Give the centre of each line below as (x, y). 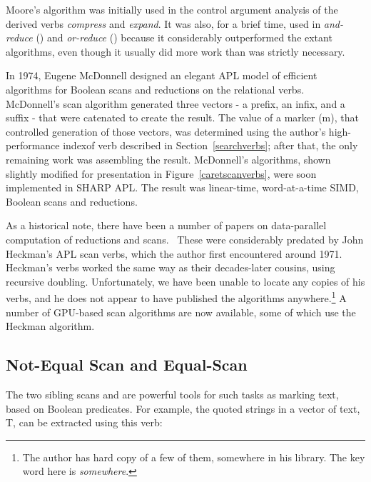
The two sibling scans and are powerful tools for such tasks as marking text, (172, 394)
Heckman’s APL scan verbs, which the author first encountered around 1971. (174, 253)
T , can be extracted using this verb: (84, 422)
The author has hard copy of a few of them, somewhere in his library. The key (194, 457)
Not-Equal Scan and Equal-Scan (127, 365)
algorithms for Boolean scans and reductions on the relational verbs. (155, 89)
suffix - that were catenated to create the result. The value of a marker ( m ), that (182, 117)
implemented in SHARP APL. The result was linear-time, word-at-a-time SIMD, (182, 187)
